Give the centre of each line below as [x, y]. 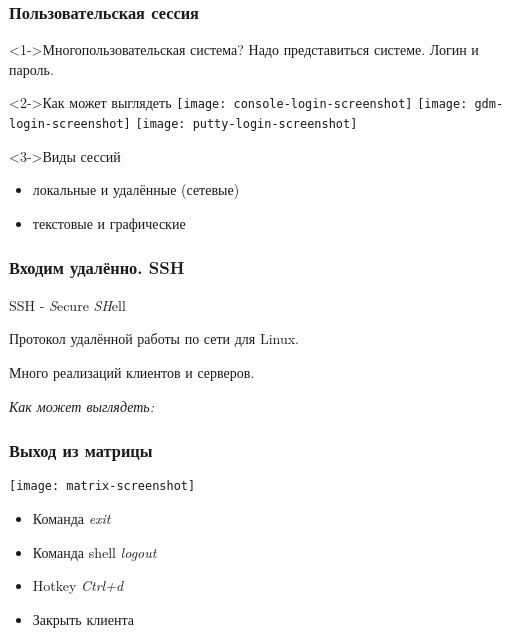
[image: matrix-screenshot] [102, 486]
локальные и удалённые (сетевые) [136, 189]
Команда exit [71, 517]
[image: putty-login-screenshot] [246, 124]
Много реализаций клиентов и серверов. [132, 371]
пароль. [31, 68]
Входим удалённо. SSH [97, 267]
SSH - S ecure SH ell [67, 304]
